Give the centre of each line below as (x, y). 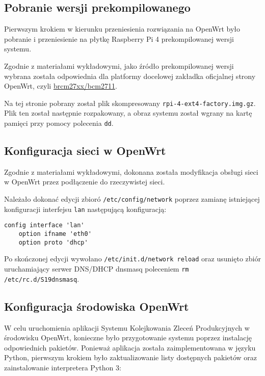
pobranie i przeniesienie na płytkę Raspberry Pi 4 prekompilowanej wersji (119, 38)
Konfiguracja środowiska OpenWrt (97, 306)
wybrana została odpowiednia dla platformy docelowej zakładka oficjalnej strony (130, 76)
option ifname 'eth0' (55, 234)
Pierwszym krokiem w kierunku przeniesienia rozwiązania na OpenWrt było (122, 29)
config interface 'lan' (44, 225)
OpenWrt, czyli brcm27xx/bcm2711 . (61, 86)
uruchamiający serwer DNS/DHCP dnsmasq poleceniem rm (97, 268)
